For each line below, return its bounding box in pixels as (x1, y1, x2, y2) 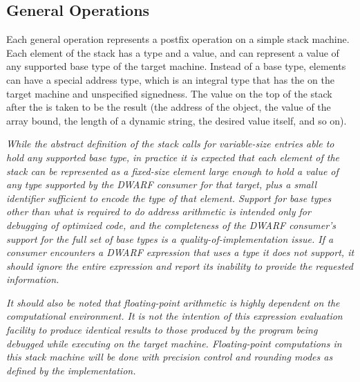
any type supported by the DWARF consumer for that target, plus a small (6, 177, 317, 192)
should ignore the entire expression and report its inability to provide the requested (6, 258, 353, 273)
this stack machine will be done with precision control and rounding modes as (6, 349, 333, 364)
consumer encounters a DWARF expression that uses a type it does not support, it (6, 245, 354, 260)
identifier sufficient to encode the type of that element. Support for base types (6, 190, 332, 205)
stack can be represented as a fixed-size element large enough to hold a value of (6, 163, 339, 178)
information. (6, 272, 59, 286)
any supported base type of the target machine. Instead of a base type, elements (6, 59, 346, 73)
